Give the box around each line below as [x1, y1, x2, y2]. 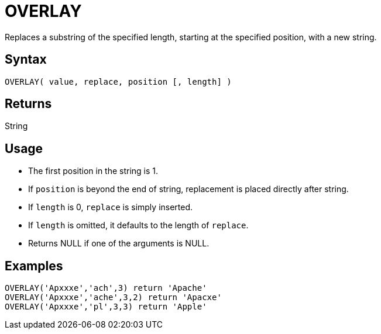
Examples [5, 258, 63, 273]
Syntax [5, 52, 47, 67]
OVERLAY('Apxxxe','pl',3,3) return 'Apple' [5, 302, 207, 312]
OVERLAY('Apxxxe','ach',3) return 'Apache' [5, 283, 207, 293]
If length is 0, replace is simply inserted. [28, 202, 193, 213]
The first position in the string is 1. [28, 166, 159, 176]
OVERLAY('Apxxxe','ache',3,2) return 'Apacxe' [5, 293, 222, 302]
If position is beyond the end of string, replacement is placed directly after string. [28, 184, 349, 194]
